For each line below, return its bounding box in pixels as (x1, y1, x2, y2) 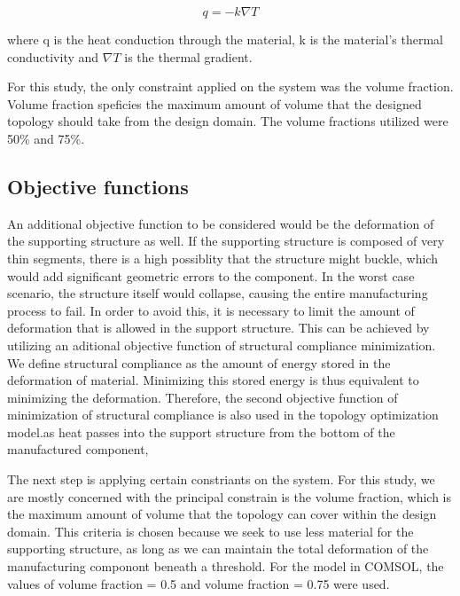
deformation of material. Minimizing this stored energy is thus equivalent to (7, 371, 419, 389)
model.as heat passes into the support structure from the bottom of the (7, 422, 395, 441)
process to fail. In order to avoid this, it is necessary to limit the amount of (7, 301, 415, 319)
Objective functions (7, 172, 189, 200)
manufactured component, (7, 440, 149, 459)
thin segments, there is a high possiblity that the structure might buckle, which (7, 248, 438, 267)
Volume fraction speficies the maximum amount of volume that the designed (7, 94, 422, 113)
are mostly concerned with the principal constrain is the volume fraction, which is (7, 487, 452, 506)
